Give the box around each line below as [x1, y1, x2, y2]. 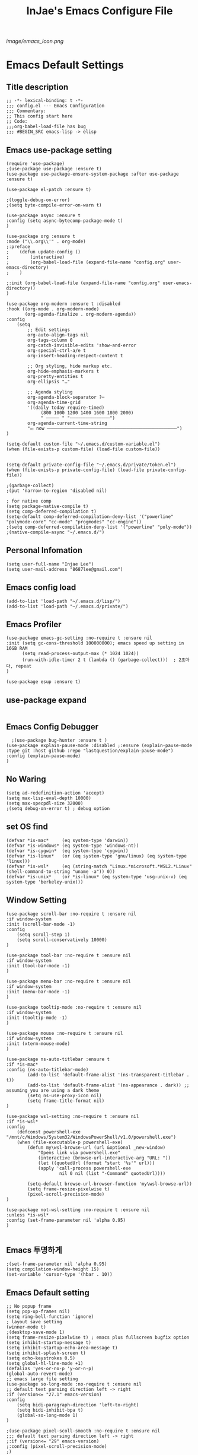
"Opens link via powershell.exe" [37, 1149, 120, 1155]
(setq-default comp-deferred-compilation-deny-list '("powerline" [6, 514, 174, 520]
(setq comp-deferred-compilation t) [6, 509, 97, 514]
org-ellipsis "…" [27, 379, 70, 385]
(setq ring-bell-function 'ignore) [6, 1314, 94, 1320]
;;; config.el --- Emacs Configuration [6, 103, 105, 109]
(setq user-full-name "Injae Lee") [6, 561, 94, 567]
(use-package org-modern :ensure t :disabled [6, 301, 120, 307]
